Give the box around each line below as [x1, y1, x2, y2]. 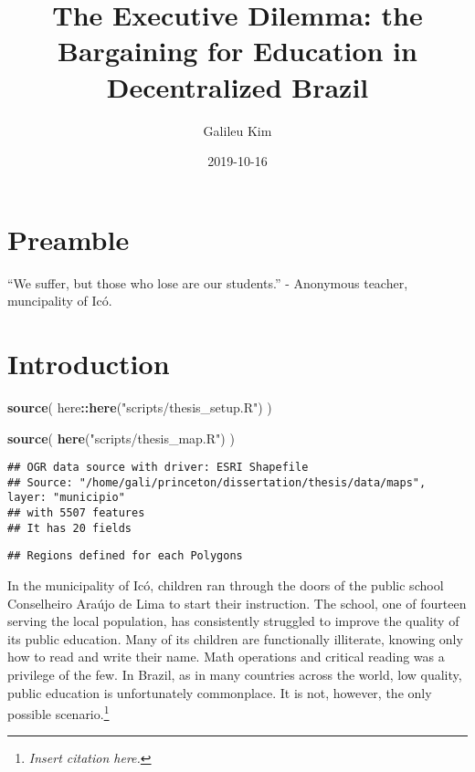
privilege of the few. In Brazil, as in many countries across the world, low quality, [7, 665, 462, 684]
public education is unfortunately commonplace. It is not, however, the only [7, 683, 432, 702]
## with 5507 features [7, 506, 145, 520]
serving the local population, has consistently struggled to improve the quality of [7, 611, 459, 631]
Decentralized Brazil [106, 68, 369, 105]
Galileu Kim [203, 120, 272, 140]
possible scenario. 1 [7, 702, 110, 723]
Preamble [7, 220, 130, 257]
